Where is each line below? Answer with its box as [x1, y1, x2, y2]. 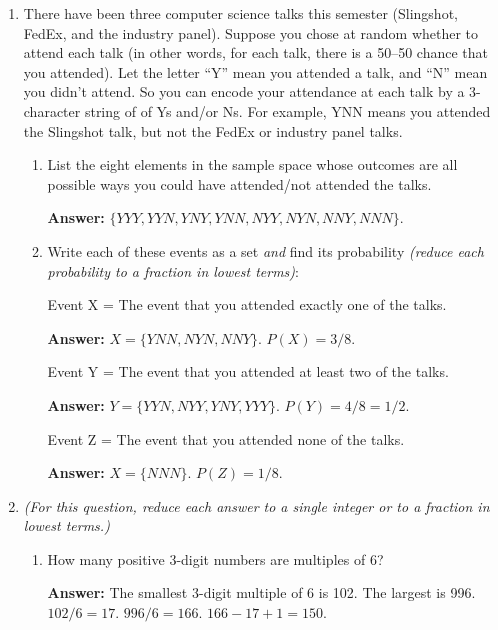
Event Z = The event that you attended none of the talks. [47, 428, 405, 449]
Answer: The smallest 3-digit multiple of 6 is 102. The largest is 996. [47, 582, 476, 603]
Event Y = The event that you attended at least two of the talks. [47, 361, 449, 382]
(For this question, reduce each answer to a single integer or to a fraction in [23, 495, 490, 516]
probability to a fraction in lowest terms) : [47, 260, 299, 281]
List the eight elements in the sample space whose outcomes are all [47, 154, 458, 175]
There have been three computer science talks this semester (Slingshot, [23, 3, 458, 23]
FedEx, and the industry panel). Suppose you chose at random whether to [23, 22, 479, 43]
